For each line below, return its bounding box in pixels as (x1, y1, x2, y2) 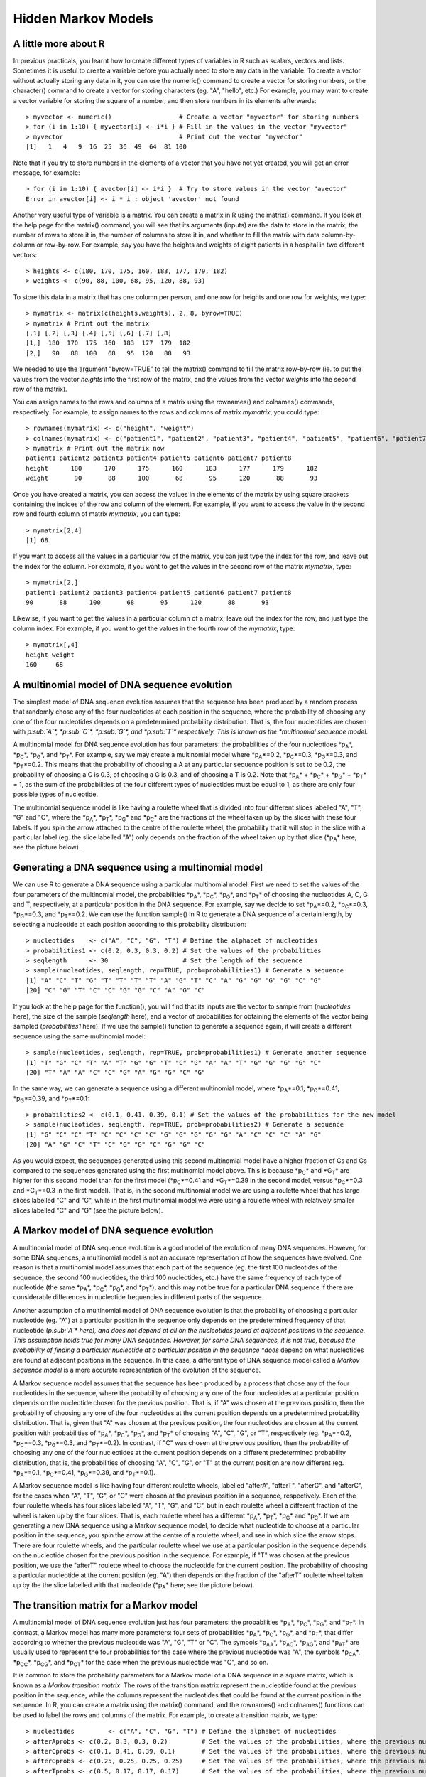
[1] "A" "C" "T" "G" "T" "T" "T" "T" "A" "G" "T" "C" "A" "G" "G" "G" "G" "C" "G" (26, 976, 322, 984)
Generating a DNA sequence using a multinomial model (13, 861, 263, 874)
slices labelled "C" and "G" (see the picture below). (13, 1206, 163, 1215)
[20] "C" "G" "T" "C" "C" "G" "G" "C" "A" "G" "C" (26, 987, 206, 994)
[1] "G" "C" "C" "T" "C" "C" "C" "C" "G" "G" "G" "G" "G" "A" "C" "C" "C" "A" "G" (26, 1130, 322, 1139)
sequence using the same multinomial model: (13, 1031, 146, 1041)
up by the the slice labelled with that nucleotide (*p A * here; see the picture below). (13, 1581, 255, 1591)
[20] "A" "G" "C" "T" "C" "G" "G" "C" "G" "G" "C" (26, 1141, 206, 1149)
